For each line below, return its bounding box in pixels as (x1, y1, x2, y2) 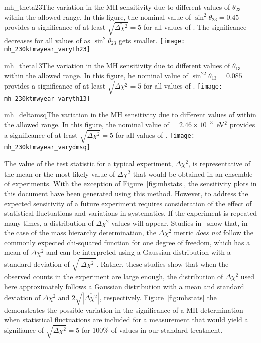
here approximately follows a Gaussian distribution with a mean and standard (4, 281, 244, 291)
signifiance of (4, 324, 44, 335)
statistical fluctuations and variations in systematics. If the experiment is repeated (4, 208, 257, 218)
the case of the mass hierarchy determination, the (4, 227, 156, 238)
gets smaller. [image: (118, 35, 185, 45)
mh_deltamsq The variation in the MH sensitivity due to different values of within (4, 109, 256, 120)
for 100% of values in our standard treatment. (81, 324, 223, 335)
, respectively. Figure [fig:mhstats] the (99, 292, 217, 302)
